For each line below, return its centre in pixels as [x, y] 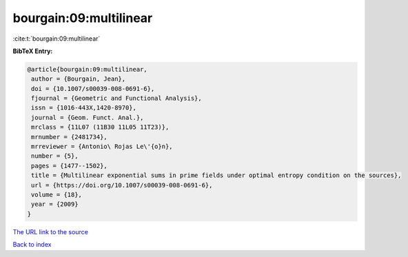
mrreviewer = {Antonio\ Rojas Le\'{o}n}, [102, 147]
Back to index [32, 245]
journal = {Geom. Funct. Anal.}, [88, 117]
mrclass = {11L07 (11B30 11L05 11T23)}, [100, 127]
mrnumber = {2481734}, [70, 137]
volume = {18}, [57, 195]
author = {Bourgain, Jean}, [79, 79]
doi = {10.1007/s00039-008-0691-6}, [93, 89]
